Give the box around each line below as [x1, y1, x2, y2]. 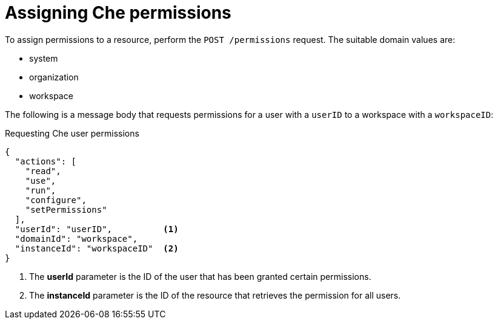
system [29, 53, 58, 63]
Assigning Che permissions [5, 2, 231, 23]
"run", [25, 185, 56, 195]
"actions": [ [15, 156, 77, 166]
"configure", [25, 195, 87, 205]
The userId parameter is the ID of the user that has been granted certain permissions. [29, 271, 371, 282]
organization [29, 71, 79, 82]
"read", [25, 166, 61, 176]
